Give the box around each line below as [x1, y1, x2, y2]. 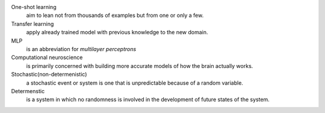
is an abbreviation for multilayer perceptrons [26, 45, 137, 52]
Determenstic [11, 87, 45, 94]
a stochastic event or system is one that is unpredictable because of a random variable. [26, 79, 244, 87]
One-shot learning [11, 4, 57, 10]
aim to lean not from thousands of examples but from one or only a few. [26, 12, 204, 19]
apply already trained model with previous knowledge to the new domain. [26, 29, 208, 36]
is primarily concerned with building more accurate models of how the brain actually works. [26, 62, 253, 69]
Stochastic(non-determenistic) [11, 71, 87, 78]
